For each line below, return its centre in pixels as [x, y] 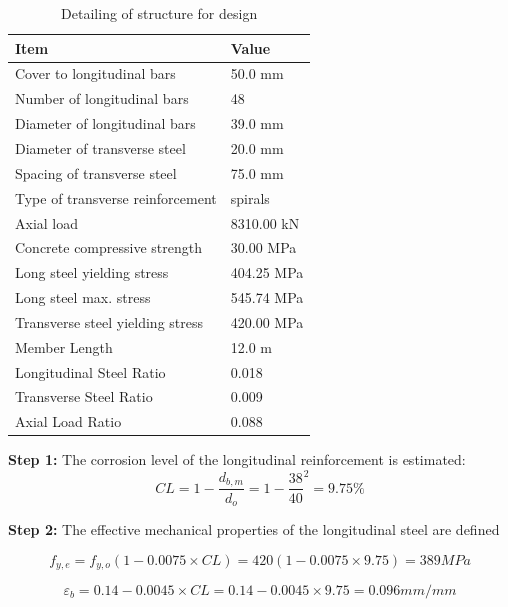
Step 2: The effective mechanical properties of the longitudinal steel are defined [254, 528]
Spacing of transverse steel [96, 172]
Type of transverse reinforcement [116, 197]
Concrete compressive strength [108, 247]
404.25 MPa [267, 272]
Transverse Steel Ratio [84, 396]
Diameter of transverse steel [100, 147]
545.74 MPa [267, 297]
